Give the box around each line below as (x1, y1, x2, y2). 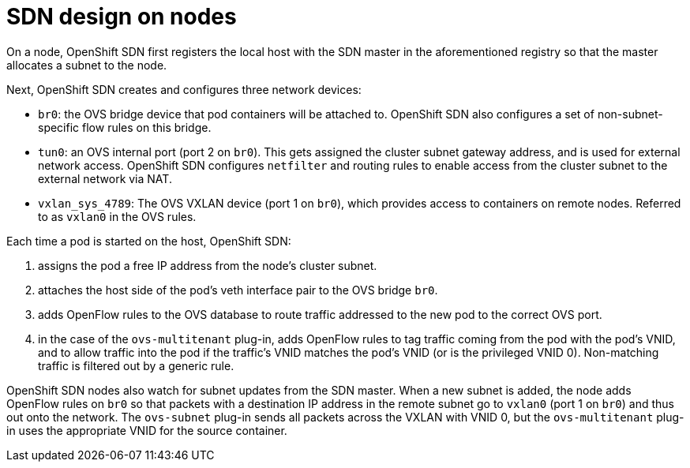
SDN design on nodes (6, 3, 237, 30)
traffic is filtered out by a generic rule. (38, 358, 234, 373)
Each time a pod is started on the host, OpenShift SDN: (6, 234, 291, 248)
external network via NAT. (38, 171, 172, 185)
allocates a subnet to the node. (6, 58, 167, 72)
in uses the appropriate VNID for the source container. (6, 423, 287, 437)
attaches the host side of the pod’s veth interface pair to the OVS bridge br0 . (38, 283, 438, 297)
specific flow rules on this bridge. (38, 120, 212, 134)
